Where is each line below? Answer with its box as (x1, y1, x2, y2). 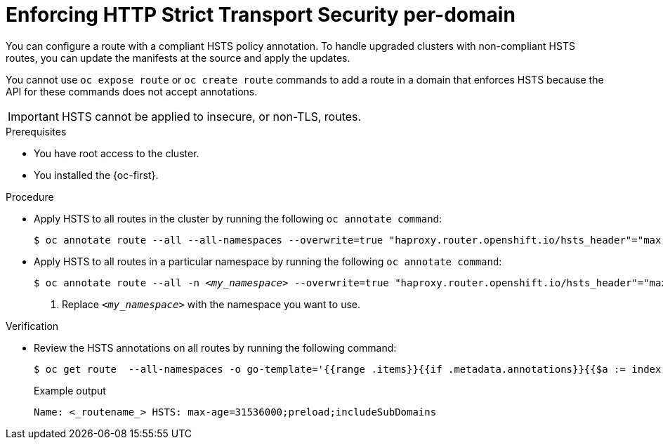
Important (8, 109, 59, 124)
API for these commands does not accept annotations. (6, 85, 258, 98)
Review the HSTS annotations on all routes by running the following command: (34, 341, 397, 354)
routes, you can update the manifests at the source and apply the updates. (6, 51, 350, 64)
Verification (6, 319, 59, 332)
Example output (34, 384, 106, 397)
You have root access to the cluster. (34, 147, 199, 159)
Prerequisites (6, 125, 67, 138)
